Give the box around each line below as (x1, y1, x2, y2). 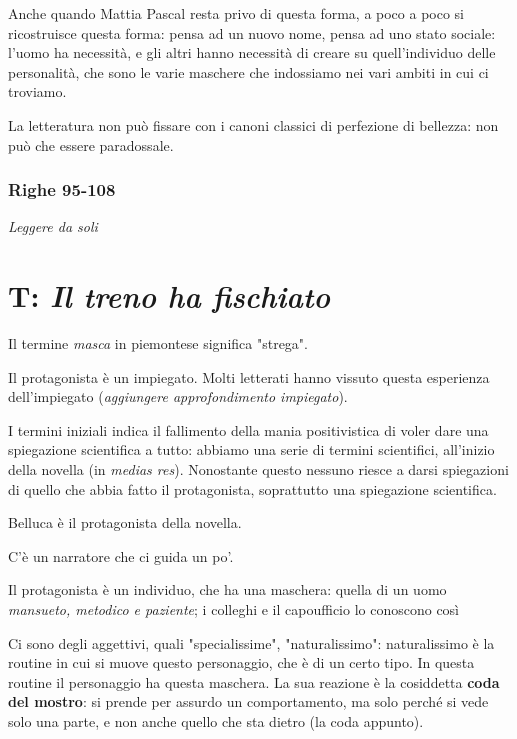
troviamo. (8, 81, 67, 102)
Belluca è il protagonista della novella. (8, 512, 242, 533)
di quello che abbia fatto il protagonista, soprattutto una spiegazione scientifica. (8, 478, 497, 499)
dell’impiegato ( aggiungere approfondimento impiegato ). (8, 386, 348, 407)
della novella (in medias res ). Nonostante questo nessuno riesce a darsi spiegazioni (8, 459, 509, 480)
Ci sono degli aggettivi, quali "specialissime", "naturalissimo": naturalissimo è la (8, 632, 495, 653)
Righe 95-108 (8, 177, 116, 202)
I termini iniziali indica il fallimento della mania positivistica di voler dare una (8, 419, 489, 440)
